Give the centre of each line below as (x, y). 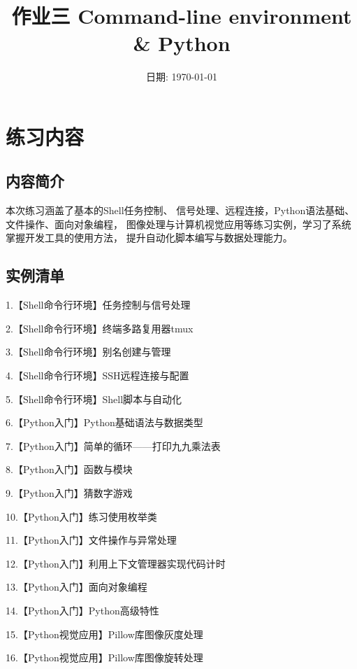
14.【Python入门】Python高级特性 (82, 610)
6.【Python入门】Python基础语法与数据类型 (104, 422)
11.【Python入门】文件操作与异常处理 (91, 540)
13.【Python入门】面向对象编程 (76, 587)
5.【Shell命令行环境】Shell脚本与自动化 (94, 399)
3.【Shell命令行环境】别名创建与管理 (88, 352)
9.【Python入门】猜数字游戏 (69, 493)
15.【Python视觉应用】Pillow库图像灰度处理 (104, 634)
